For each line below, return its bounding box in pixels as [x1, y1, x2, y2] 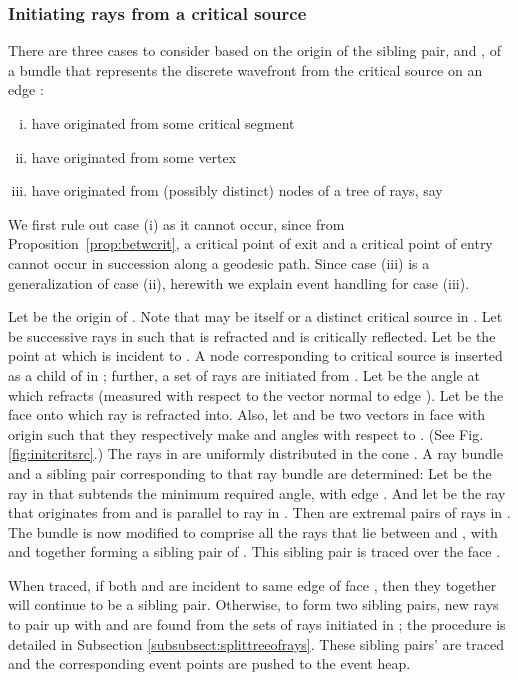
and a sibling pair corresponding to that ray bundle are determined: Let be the [8, 462, 492, 483]
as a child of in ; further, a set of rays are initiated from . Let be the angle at [8, 364, 480, 385]
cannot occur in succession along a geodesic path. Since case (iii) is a [8, 252, 430, 273]
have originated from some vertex [31, 146, 237, 167]
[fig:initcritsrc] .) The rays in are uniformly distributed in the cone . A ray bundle [8, 443, 503, 464]
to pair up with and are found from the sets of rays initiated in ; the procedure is [8, 614, 506, 635]
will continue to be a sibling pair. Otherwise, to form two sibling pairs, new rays [8, 594, 499, 615]
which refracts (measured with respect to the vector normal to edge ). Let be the [8, 384, 504, 405]
